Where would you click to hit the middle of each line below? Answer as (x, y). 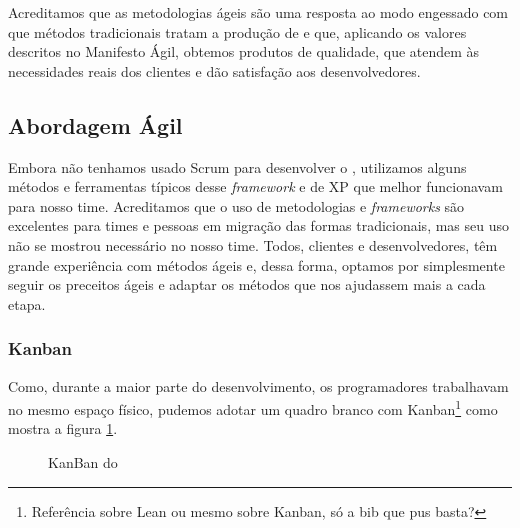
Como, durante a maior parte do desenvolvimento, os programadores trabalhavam (258, 385)
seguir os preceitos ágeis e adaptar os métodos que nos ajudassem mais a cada (247, 284)
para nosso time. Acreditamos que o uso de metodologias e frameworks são (236, 205)
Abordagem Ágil (95, 124)
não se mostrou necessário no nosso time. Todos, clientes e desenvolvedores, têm (253, 244)
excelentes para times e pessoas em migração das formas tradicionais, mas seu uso (259, 225)
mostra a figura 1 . (63, 428)
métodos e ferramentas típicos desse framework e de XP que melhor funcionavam (255, 186)
